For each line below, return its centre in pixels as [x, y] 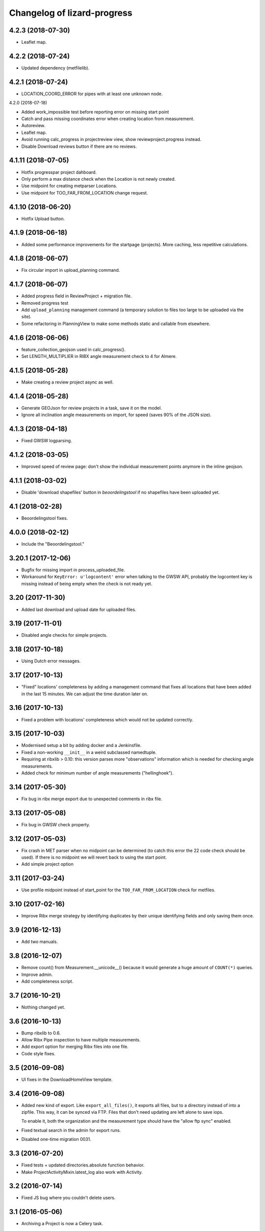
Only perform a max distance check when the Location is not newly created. [99, 179]
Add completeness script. [47, 981]
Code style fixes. [39, 1053]
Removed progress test [45, 303]
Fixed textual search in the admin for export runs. [71, 1130]
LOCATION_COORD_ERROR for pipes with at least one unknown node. [92, 94]
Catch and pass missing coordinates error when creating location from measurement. [108, 119]
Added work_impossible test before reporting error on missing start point [95, 112]
